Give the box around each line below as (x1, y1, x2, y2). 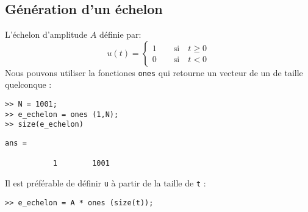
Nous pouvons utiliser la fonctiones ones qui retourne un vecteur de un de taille (5, 66, 303, 79)
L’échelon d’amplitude (5, 28, 88, 41)
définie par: (99, 28, 141, 41)
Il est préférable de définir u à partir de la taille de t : (5, 176, 206, 189)
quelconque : (5, 78, 52, 91)
